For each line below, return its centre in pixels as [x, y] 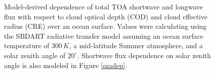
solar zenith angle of [35, 55]
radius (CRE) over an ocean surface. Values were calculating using [105, 26]
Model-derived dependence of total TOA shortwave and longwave [104, 6]
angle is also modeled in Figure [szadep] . [66, 65]
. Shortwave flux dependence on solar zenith [144, 55]
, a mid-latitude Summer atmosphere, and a [136, 45]
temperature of [27, 45]
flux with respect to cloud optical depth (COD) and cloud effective [106, 16]
